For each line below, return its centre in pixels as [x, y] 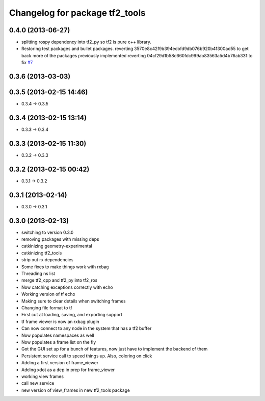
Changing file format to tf [47, 308]
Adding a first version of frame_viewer [60, 363]
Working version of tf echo [48, 294]
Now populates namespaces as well [58, 335]
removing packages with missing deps [60, 239]
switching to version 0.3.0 [47, 232]
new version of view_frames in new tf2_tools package [76, 390]
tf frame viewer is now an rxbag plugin [60, 322]
